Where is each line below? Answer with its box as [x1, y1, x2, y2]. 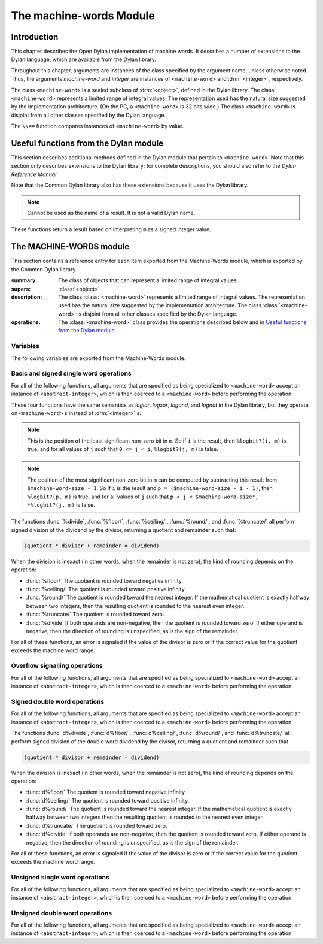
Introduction [11, 32, 59, 42]
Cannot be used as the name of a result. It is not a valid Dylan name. [27, 210, 196, 217]
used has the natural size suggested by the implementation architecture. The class [58, 302, 262, 309]
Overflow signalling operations [11, 662, 103, 670]
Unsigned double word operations [11, 909, 112, 917]
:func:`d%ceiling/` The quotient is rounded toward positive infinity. [26, 797, 190, 804]
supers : [11, 285, 31, 292]
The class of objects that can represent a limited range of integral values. [58, 277, 239, 284]
